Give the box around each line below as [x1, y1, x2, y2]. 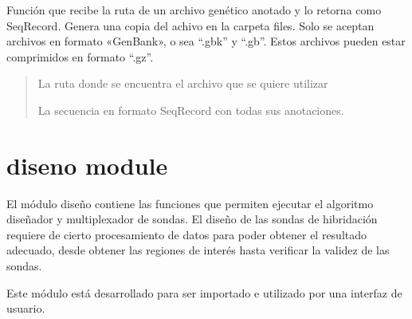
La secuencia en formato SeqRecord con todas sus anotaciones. [37, 101, 344, 118]
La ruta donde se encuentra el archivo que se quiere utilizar [37, 75, 328, 92]
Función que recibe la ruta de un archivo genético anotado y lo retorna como [6, 2, 382, 18]
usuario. [6, 300, 45, 317]
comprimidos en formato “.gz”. [6, 48, 154, 65]
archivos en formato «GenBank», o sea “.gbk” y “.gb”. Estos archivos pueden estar [6, 33, 406, 49]
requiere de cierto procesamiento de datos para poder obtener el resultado [6, 226, 367, 242]
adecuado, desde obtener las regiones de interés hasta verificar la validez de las [6, 242, 390, 258]
